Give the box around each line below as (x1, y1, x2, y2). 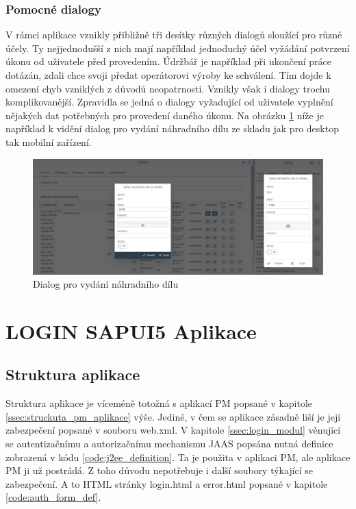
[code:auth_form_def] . (5, 490, 101, 504)
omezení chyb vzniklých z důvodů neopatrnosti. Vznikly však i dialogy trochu (5, 81, 330, 95)
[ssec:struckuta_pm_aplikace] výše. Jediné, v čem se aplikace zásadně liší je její (5, 409, 341, 423)
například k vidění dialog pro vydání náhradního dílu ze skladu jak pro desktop (5, 121, 339, 136)
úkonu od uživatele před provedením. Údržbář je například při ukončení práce (5, 54, 331, 69)
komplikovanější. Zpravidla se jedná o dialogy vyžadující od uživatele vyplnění (5, 95, 333, 109)
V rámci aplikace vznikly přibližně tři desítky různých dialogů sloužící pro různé (5, 27, 342, 42)
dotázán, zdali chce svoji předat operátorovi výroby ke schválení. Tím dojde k (5, 68, 331, 82)
